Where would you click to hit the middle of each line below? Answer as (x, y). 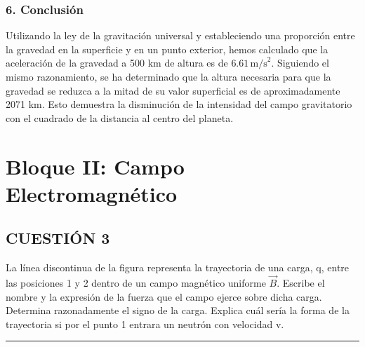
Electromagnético (92, 193)
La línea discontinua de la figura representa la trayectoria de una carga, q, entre (178, 267)
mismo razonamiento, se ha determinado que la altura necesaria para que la (168, 76)
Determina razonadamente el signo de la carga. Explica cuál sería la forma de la (178, 310)
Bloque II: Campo (95, 166)
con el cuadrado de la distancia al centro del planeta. (120, 117)
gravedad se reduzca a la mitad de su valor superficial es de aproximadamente (173, 90)
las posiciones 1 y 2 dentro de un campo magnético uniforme (136, 282)
